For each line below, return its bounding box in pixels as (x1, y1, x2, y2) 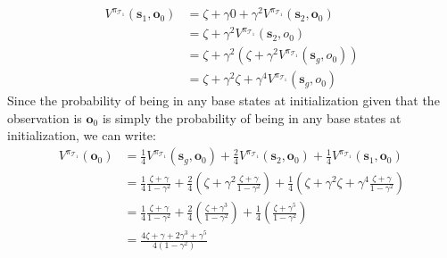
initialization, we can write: (7, 126, 156, 145)
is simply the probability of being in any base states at (102, 108, 401, 127)
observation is (7, 108, 82, 127)
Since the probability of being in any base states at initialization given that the (7, 91, 440, 110)
